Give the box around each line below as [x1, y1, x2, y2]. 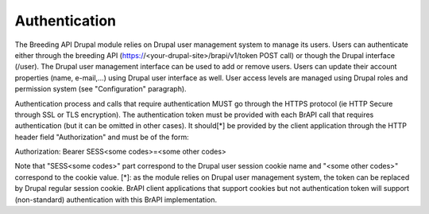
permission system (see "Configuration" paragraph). [14, 84, 187, 94]
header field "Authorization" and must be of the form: [14, 132, 190, 142]
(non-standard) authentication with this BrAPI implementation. [14, 195, 218, 204]
